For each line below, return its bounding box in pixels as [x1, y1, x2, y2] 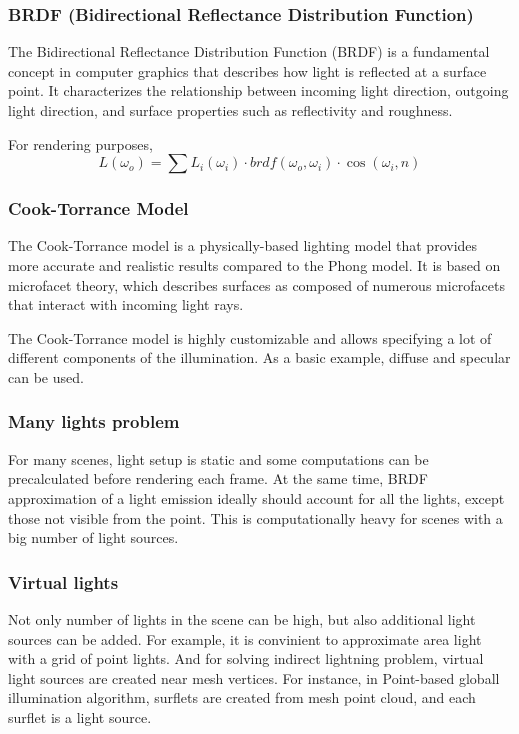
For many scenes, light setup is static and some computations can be [8, 448, 429, 469]
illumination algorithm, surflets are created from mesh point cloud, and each [8, 687, 476, 708]
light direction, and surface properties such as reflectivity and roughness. [8, 100, 453, 120]
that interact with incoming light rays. [8, 294, 244, 315]
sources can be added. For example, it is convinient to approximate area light [8, 628, 482, 649]
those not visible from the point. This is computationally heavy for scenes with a [8, 507, 503, 528]
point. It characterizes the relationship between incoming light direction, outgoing [8, 80, 509, 101]
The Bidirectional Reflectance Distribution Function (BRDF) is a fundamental [8, 41, 490, 62]
